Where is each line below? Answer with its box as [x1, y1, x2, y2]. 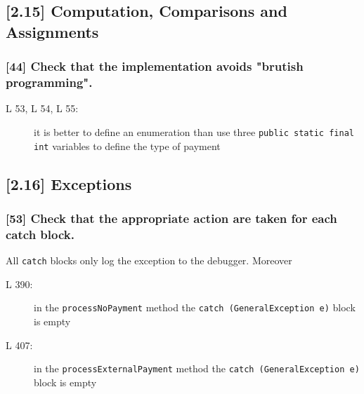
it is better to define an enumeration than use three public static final [34, 124, 354, 139]
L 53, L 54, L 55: [6, 101, 79, 116]
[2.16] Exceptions [6, 172, 132, 194]
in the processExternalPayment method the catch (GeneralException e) [34, 361, 360, 376]
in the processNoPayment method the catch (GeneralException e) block [34, 300, 356, 315]
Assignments [6, 20, 99, 42]
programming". [6, 74, 93, 91]
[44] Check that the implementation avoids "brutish [6, 57, 304, 75]
